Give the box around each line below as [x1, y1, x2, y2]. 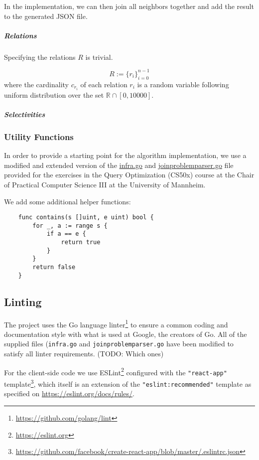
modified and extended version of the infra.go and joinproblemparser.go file [4, 159, 234, 170]
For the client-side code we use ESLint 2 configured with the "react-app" [4, 365, 227, 377]
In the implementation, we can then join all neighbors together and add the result [4, 1, 254, 11]
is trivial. [85, 51, 113, 62]
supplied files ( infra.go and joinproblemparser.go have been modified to [4, 338, 234, 349]
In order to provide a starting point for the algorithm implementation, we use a [4, 150, 247, 160]
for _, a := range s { [32, 222, 108, 229]
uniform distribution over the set [4, 89, 104, 100]
